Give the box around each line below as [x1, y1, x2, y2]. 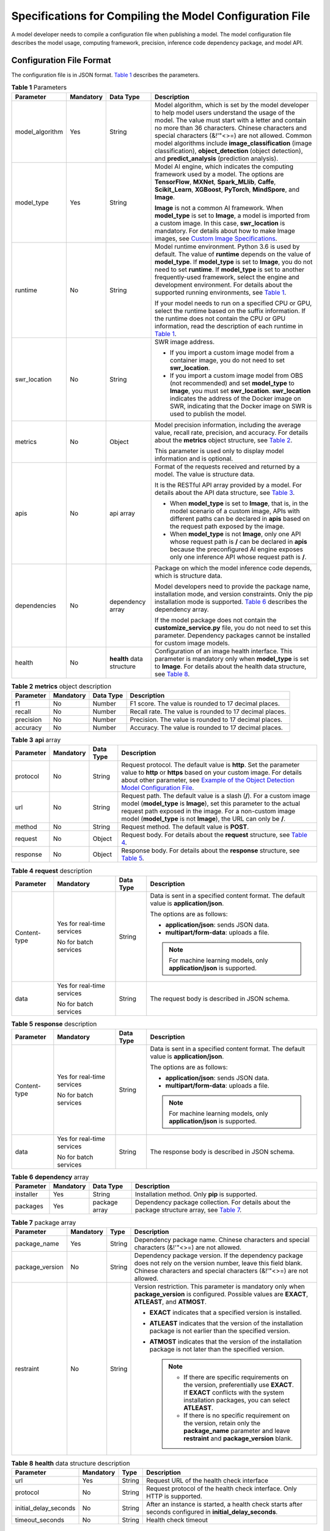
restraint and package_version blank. [183, 1434, 293, 1442]
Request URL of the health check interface [145, 1476, 269, 1485]
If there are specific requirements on [183, 1372, 288, 1381]
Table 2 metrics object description [11, 682, 112, 690]
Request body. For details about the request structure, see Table [121, 830, 308, 839]
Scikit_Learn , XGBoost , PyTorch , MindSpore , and [155, 185, 299, 194]
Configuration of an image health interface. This [155, 647, 293, 655]
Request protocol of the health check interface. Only [145, 1484, 297, 1493]
